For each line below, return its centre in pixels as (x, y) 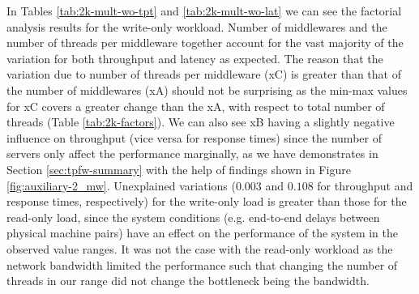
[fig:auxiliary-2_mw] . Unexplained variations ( (121, 185)
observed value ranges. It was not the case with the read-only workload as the (200, 248)
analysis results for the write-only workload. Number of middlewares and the (197, 26)
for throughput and (365, 185)
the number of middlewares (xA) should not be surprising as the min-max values (207, 89)
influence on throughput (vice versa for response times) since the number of (194, 137)
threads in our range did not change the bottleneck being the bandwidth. (188, 281)
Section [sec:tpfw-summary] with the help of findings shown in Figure (179, 169)
